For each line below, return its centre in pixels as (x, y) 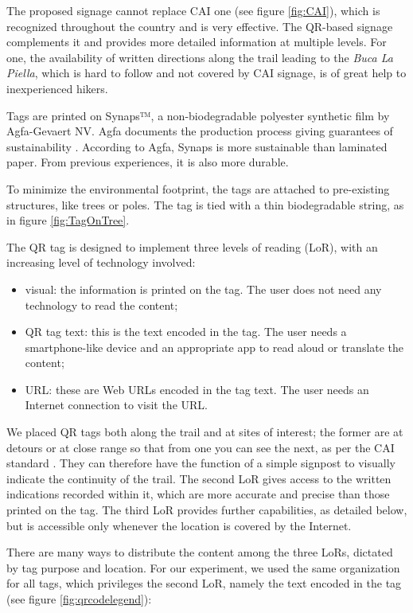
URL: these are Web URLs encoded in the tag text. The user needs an (197, 389)
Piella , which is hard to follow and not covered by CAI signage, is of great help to (206, 73)
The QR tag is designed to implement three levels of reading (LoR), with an (192, 246)
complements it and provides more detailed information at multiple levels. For (197, 42)
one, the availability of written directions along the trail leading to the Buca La (200, 57)
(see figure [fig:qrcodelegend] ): (79, 599)
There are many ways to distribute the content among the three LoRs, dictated (200, 552)
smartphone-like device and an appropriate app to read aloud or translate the (214, 347)
